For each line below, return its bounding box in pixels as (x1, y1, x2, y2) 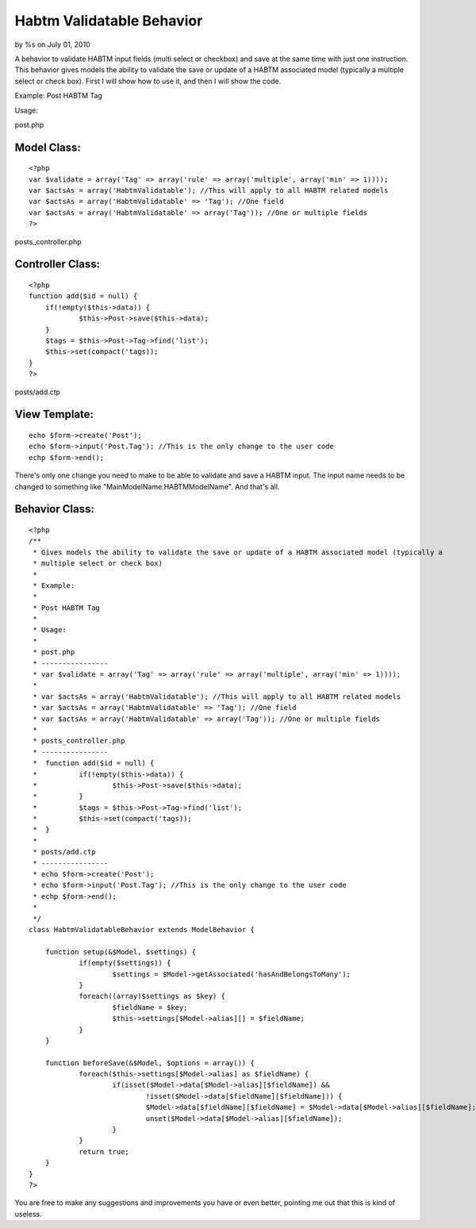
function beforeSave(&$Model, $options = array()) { (44, 1058, 255, 1067)
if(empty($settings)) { (79, 958, 171, 968)
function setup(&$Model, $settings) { (44, 947, 197, 956)
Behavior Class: (14, 502, 94, 516)
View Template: (14, 408, 94, 421)
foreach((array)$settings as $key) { (79, 992, 226, 1001)
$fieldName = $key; (112, 1003, 188, 1011)
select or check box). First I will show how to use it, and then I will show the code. (14, 76, 282, 86)
